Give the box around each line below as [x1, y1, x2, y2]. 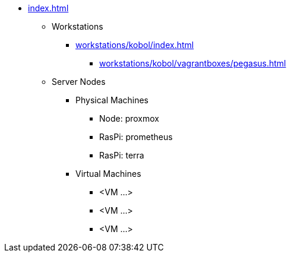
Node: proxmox [99, 113, 159, 123]
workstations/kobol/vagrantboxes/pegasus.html [99, 58, 286, 68]
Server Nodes [52, 77, 106, 87]
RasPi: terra [99, 150, 144, 160]
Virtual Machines [75, 169, 141, 179]
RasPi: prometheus [99, 132, 173, 142]
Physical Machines [75, 95, 148, 105]
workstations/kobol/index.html [75, 40, 194, 50]
